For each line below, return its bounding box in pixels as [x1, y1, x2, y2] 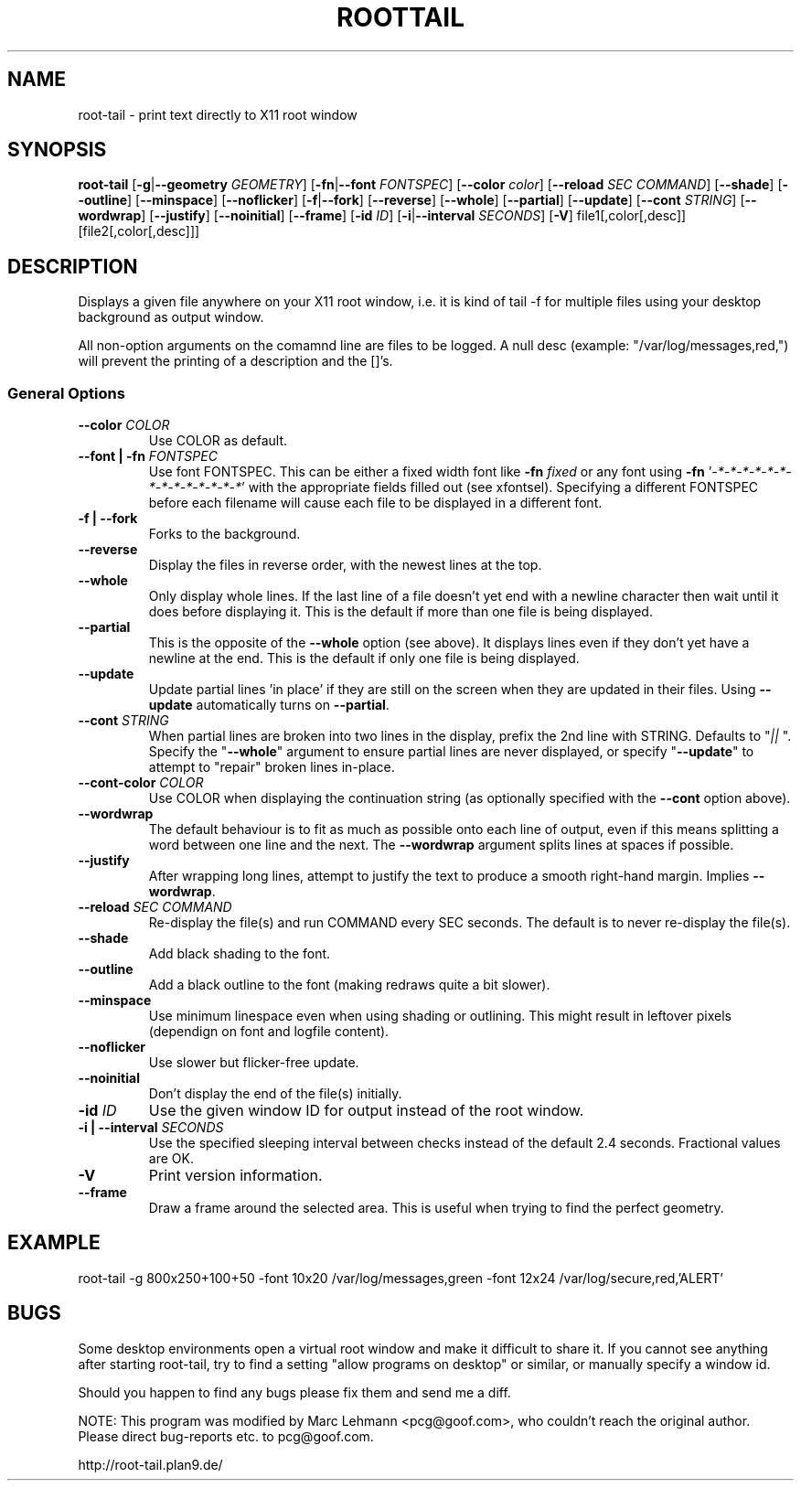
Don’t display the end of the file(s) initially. [148, 1086, 402, 1102]
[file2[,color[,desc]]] [78, 223, 200, 240]
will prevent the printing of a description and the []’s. [78, 353, 393, 369]
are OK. [148, 1151, 194, 1167]
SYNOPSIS [7, 138, 107, 162]
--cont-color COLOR [78, 775, 204, 791]
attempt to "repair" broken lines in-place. [148, 759, 395, 776]
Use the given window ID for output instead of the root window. [148, 1101, 584, 1120]
